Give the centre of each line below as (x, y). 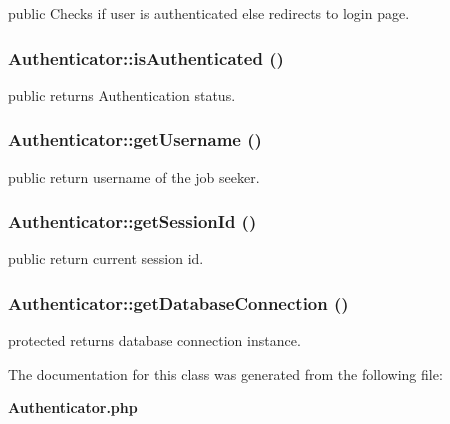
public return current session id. (106, 258)
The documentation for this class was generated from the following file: (225, 373)
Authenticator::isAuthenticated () (146, 57)
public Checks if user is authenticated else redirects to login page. (209, 13)
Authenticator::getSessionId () (132, 221)
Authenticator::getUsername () (135, 139)
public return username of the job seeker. (134, 176)
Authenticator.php (73, 407)
